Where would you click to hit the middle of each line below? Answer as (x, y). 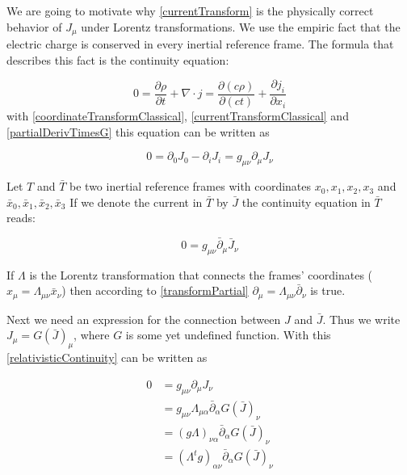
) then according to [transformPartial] (155, 290)
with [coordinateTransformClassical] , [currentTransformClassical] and (178, 116)
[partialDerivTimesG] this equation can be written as (138, 131)
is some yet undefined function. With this (228, 335)
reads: (21, 218)
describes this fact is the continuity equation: (118, 59)
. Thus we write (361, 319)
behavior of (34, 26)
